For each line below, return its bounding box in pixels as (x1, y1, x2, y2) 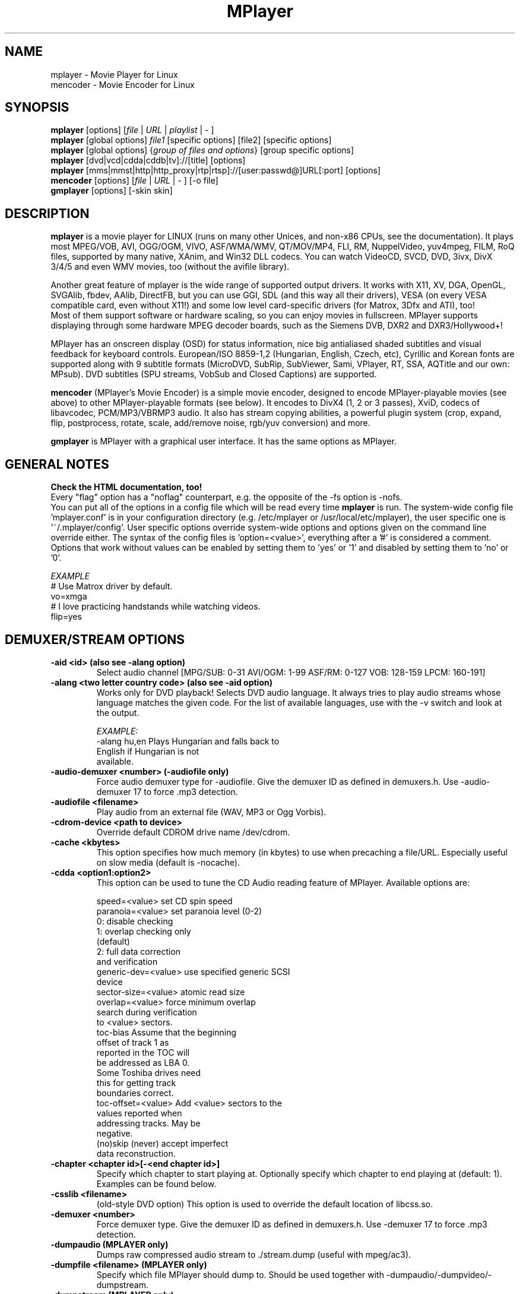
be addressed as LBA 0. (96, 1057, 190, 1068)
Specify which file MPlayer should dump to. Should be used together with (96, 1269, 384, 1280)
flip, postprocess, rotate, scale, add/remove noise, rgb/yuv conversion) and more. (50, 418, 370, 428)
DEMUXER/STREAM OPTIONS (5, 632, 185, 647)
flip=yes (50, 611, 82, 622)
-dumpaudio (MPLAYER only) (50, 1239, 169, 1249)
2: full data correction (96, 946, 181, 957)
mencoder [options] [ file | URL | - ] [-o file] (50, 175, 218, 186)
